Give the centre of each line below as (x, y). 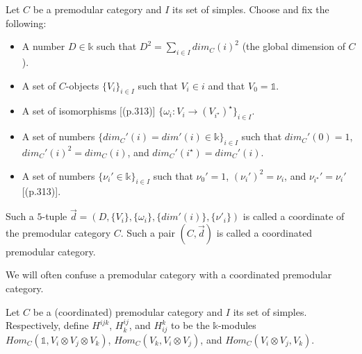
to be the (190, 325)
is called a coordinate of (294, 216)
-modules (237, 325)
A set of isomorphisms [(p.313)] (89, 111)
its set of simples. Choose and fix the (251, 9)
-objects (82, 85)
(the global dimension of (294, 46)
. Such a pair (148, 232)
